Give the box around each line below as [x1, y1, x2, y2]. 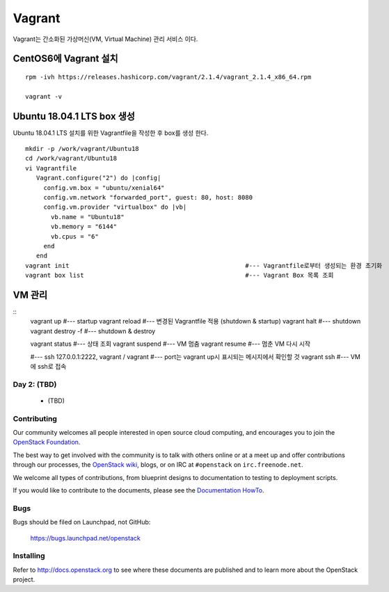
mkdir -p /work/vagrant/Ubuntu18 [25, 145, 139, 153]
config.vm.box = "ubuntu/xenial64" [43, 184, 165, 191]
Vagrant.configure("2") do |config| [35, 174, 161, 182]
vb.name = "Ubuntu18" [51, 213, 125, 221]
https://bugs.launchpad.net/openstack [30, 534, 141, 542]
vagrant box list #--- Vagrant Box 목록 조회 [25, 271, 334, 280]
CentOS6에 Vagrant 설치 [13, 53, 118, 65]
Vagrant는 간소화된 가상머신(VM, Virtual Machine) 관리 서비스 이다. [13, 35, 198, 43]
